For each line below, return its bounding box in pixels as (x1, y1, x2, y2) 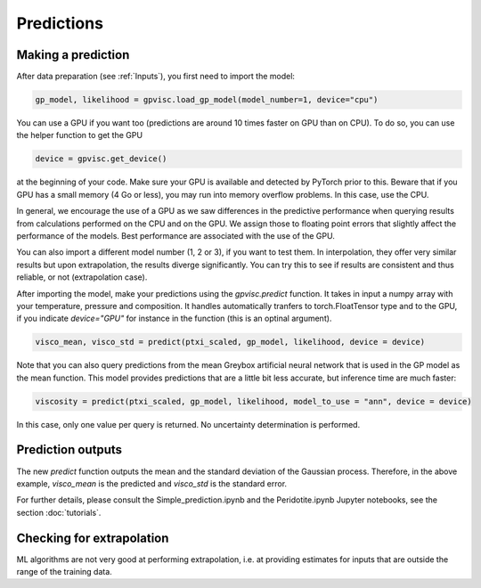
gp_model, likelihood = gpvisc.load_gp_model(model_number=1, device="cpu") (35, 94, 379, 105)
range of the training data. (16, 567, 113, 576)
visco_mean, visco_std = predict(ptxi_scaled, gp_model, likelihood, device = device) (35, 337, 426, 347)
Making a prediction (16, 47, 130, 62)
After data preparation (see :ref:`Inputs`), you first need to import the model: (16, 71, 296, 82)
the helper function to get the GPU (16, 130, 143, 141)
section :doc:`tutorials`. (16, 507, 102, 518)
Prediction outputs (16, 442, 122, 458)
